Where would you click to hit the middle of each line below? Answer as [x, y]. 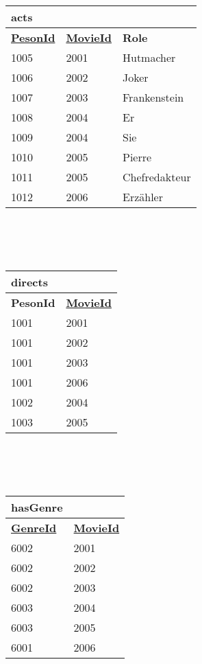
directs [29, 282]
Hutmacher [149, 57]
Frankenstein [153, 97]
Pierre [137, 157]
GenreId [34, 527]
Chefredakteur [157, 177]
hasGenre [37, 507]
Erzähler [143, 197]
